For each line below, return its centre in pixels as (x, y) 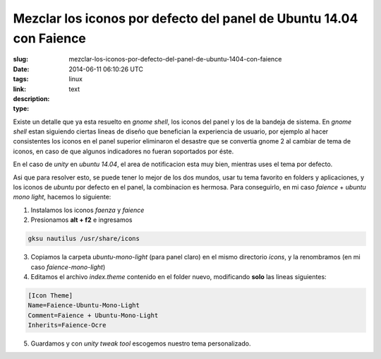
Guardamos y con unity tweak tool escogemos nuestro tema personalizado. (141, 343)
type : (21, 109)
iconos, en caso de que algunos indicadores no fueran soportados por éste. (123, 151)
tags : (21, 79)
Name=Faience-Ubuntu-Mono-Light (84, 305)
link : (20, 89)
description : (31, 98)
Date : (21, 69)
